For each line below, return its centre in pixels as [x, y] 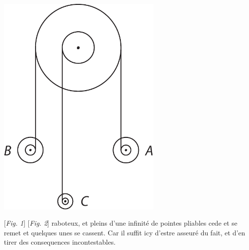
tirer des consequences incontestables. [60, 242]
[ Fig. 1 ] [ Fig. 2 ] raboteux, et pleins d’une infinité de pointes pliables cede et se [121, 223]
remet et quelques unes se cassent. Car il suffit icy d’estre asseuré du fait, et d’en [125, 232]
